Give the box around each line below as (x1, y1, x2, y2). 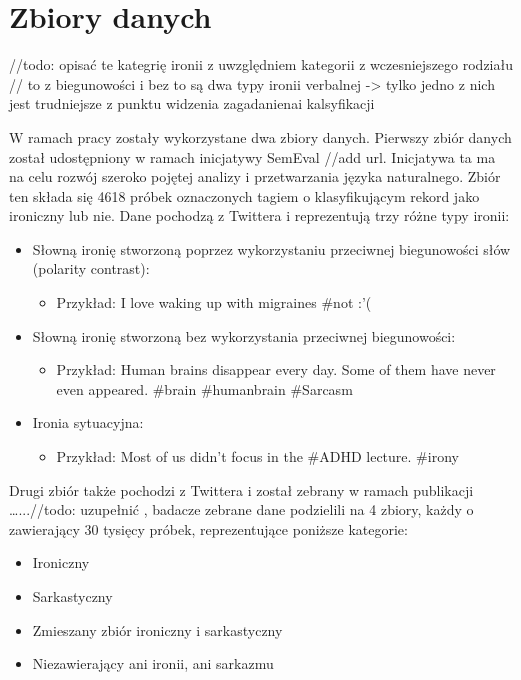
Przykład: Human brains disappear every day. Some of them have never (56, 359, 496, 380)
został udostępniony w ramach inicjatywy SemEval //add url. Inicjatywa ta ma (9, 146, 496, 167)
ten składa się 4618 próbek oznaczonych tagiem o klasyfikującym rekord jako (9, 185, 480, 206)
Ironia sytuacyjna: (32, 412, 144, 433)
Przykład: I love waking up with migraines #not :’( (56, 292, 372, 313)
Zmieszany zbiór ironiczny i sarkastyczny (32, 619, 283, 640)
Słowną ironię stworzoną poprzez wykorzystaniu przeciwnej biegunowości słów (32, 238, 511, 259)
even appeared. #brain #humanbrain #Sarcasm (56, 378, 353, 399)
